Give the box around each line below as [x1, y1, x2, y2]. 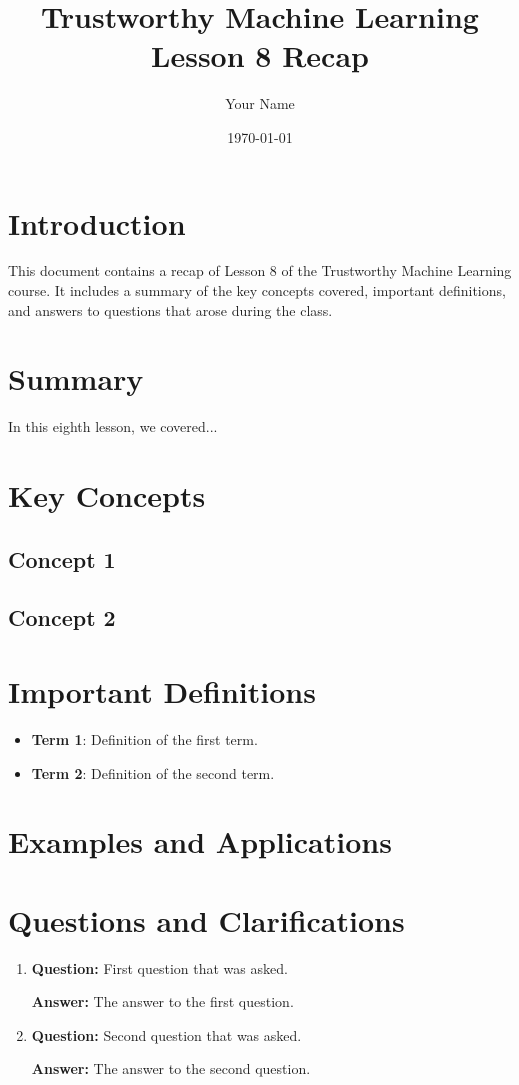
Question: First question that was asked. [31, 957, 288, 978]
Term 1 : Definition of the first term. [31, 729, 258, 749]
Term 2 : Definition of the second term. [31, 762, 275, 783]
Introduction [8, 202, 186, 243]
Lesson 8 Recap [151, 35, 369, 76]
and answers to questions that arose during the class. [8, 299, 333, 320]
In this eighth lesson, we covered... [8, 416, 218, 437]
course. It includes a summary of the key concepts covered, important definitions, [8, 280, 506, 301]
